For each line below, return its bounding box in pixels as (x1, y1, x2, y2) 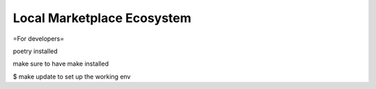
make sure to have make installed (13, 59, 109, 68)
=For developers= (13, 34, 65, 43)
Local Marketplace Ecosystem (13, 10, 191, 26)
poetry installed (13, 47, 58, 55)
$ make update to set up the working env (13, 72, 131, 81)
